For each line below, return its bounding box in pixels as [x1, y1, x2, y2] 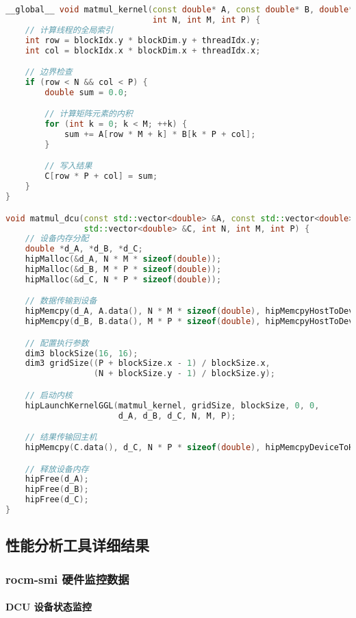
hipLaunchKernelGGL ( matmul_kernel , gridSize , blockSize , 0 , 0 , [25, 400, 320, 410]
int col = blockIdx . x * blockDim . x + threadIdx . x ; [25, 45, 261, 55]
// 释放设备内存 [25, 464, 89, 474]
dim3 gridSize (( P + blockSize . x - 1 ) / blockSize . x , [25, 358, 270, 369]
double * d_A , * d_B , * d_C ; [25, 244, 143, 254]
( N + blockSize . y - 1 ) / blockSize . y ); [93, 369, 275, 379]
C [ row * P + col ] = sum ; [44, 171, 158, 182]
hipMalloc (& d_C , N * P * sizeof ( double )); [25, 274, 222, 284]
